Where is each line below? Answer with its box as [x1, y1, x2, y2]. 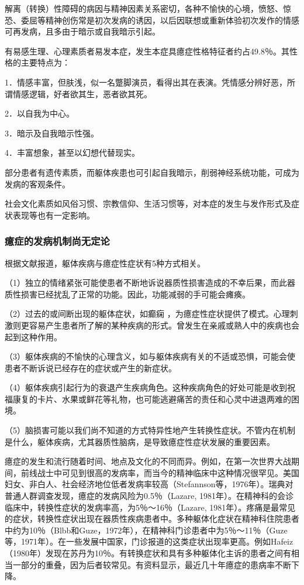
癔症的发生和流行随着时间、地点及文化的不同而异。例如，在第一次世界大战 [5, 455, 291, 467]
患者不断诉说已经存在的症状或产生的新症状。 [5, 361, 177, 374]
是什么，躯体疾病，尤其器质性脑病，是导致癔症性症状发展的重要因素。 [5, 435, 275, 447]
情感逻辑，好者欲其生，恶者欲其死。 [12, 87, 152, 100]
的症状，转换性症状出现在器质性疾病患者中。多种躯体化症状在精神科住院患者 [5, 512, 299, 525]
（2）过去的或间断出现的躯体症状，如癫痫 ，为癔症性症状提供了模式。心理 [5, 307, 290, 320]
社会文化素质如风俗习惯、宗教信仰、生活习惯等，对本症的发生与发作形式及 [5, 197, 291, 210]
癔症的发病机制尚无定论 [5, 234, 110, 248]
